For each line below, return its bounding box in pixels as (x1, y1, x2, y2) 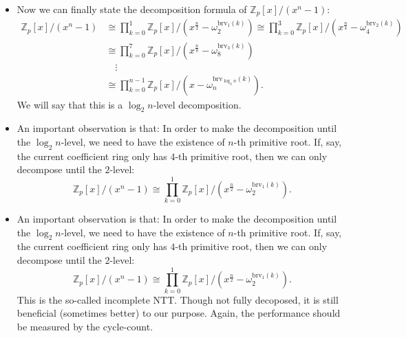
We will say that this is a (17, 97, 123, 111)
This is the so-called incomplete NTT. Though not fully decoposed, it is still (17, 292, 339, 306)
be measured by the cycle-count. (17, 319, 153, 333)
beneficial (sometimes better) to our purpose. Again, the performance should (17, 306, 341, 320)
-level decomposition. (153, 97, 242, 111)
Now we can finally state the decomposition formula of (17, 2, 247, 16)
